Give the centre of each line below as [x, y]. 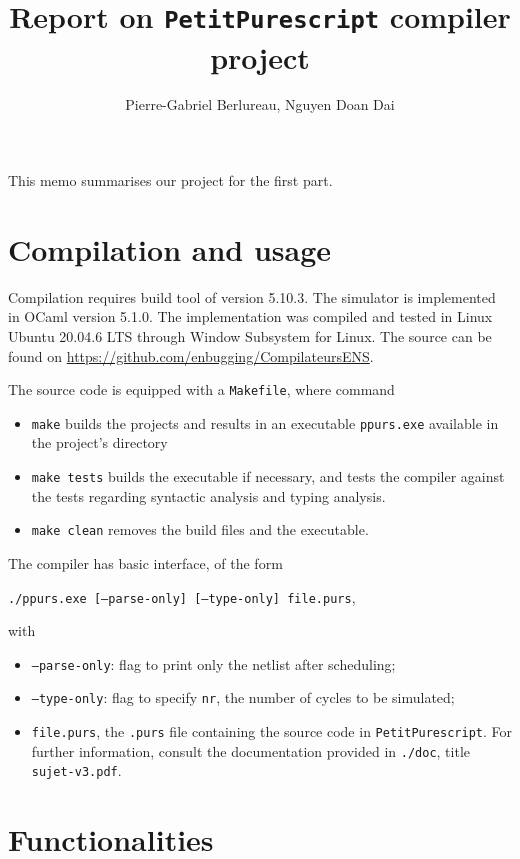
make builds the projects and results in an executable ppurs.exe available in [265, 422]
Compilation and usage [170, 248]
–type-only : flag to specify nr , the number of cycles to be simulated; [243, 697]
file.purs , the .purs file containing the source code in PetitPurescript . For [272, 731]
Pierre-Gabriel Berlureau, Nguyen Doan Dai [260, 104]
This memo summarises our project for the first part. [170, 180]
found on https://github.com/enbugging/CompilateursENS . [191, 355]
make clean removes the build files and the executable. [200, 529]
